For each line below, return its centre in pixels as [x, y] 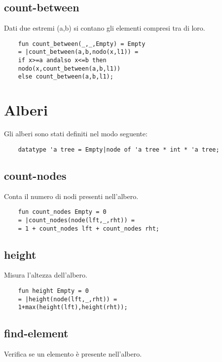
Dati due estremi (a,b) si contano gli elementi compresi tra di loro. [105, 28]
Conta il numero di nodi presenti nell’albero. [71, 196]
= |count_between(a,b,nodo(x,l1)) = [78, 52]
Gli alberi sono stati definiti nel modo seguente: [76, 134]
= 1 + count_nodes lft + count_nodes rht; [89, 228]
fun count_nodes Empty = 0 [62, 212]
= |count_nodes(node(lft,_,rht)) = [76, 220]
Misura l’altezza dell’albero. [46, 275]
